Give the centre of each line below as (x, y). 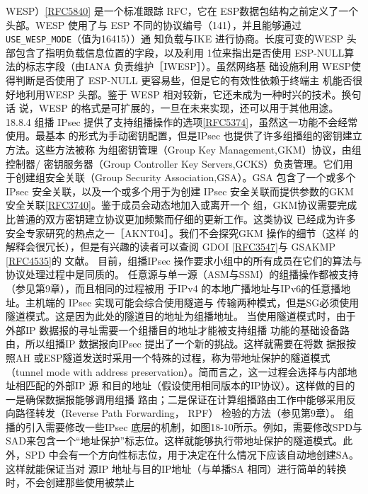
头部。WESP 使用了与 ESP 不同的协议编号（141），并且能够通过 (154, 24)
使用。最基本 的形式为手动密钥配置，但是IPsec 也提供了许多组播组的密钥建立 (184, 136)
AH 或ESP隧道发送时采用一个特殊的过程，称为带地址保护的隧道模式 (173, 357)
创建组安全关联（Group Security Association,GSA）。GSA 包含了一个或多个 (185, 177)
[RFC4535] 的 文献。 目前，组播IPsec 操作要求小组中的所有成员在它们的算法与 (184, 260)
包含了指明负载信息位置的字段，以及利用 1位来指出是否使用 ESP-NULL (180, 52)
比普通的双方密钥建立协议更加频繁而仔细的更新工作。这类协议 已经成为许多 (181, 218)
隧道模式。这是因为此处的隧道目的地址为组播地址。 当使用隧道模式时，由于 (181, 316)
